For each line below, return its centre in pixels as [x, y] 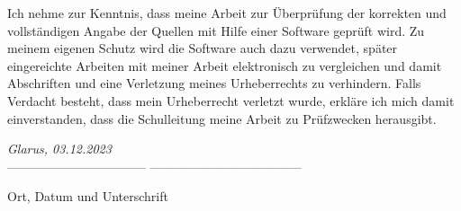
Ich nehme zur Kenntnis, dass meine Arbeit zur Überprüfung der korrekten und [227, 13]
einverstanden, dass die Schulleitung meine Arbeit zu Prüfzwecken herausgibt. [222, 118]
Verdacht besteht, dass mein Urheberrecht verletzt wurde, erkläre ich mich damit [231, 100]
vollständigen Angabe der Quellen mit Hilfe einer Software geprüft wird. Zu [216, 30]
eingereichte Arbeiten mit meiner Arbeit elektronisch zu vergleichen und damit [225, 65]
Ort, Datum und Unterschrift [88, 196]
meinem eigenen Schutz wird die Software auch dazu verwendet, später [203, 48]
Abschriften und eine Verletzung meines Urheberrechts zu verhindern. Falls [214, 83]
